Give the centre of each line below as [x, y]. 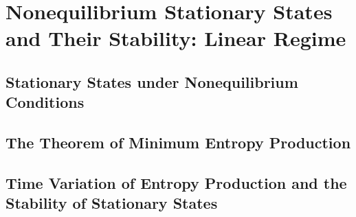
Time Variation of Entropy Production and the [176, 182]
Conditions [45, 102]
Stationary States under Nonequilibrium [152, 81]
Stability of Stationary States [112, 203]
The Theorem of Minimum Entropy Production [178, 142]
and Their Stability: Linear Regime [176, 38]
